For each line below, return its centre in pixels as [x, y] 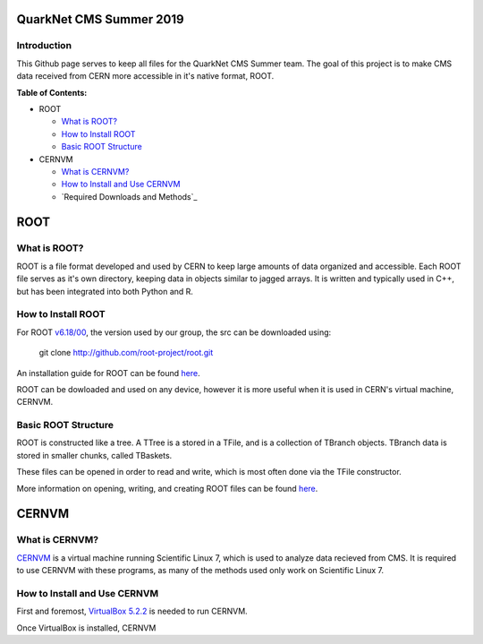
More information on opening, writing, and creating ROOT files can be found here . [167, 488]
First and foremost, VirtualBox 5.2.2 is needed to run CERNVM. [132, 611]
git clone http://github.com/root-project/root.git [126, 353]
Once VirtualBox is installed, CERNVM [86, 628]
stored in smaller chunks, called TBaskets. [94, 455]
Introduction [44, 46]
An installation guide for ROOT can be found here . [108, 373]
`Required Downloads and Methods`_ [129, 196]
